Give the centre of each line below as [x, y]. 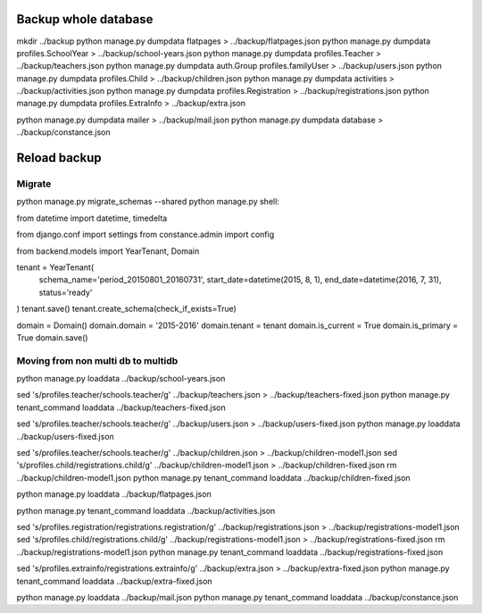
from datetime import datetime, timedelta [92, 218]
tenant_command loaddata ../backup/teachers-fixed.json [121, 407]
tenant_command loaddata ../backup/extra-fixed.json [115, 581]
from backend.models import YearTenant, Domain [108, 251]
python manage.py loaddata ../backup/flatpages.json [114, 494]
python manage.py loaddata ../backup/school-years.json [121, 379]
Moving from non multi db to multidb [97, 360]
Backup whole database [85, 19]
